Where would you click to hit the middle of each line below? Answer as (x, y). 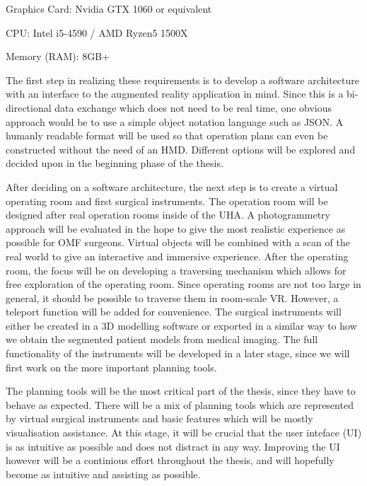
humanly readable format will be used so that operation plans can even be (167, 135)
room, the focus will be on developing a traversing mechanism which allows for (176, 270)
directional (29, 107)
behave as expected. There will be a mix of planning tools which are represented (180, 404)
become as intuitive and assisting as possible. (103, 474)
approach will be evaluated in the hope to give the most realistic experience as (176, 228)
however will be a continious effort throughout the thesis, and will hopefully (170, 460)
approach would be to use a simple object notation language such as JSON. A (175, 121)
